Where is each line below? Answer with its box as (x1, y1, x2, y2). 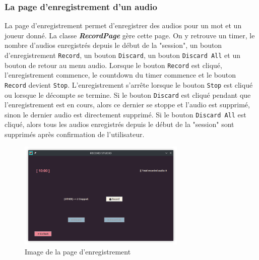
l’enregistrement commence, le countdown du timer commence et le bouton (5, 70, 236, 80)
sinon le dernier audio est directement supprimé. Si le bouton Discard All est (5, 109, 246, 119)
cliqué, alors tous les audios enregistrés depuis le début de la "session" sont (5, 119, 234, 129)
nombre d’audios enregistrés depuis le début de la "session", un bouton (5, 40, 222, 50)
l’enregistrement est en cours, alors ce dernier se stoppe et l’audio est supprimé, (5, 99, 250, 110)
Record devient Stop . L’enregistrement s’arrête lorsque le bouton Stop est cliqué (5, 79, 253, 90)
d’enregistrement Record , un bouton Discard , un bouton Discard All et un (5, 50, 240, 60)
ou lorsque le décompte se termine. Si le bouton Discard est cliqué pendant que (5, 89, 251, 100)
